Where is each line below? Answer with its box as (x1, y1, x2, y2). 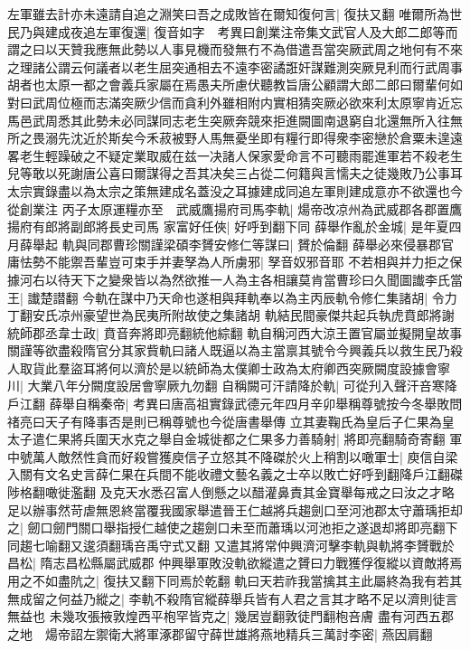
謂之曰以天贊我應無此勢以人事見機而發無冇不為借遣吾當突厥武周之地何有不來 (7, 40, 463, 59)
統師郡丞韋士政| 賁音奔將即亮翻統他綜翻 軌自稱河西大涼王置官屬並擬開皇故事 (7, 323, 463, 342)
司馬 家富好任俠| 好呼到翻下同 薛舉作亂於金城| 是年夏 (133, 217, 449, 236)
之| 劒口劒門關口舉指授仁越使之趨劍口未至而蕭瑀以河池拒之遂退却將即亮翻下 (7, 518, 458, 537)
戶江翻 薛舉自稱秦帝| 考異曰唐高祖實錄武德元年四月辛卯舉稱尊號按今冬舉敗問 (7, 394, 463, 413)
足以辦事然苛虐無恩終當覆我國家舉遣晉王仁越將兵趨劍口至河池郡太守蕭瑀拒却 (7, 500, 463, 519)
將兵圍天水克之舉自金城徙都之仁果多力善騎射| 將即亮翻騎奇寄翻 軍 (70, 429, 463, 448)
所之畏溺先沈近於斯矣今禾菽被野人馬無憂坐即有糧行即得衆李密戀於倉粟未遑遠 (7, 128, 463, 147)
